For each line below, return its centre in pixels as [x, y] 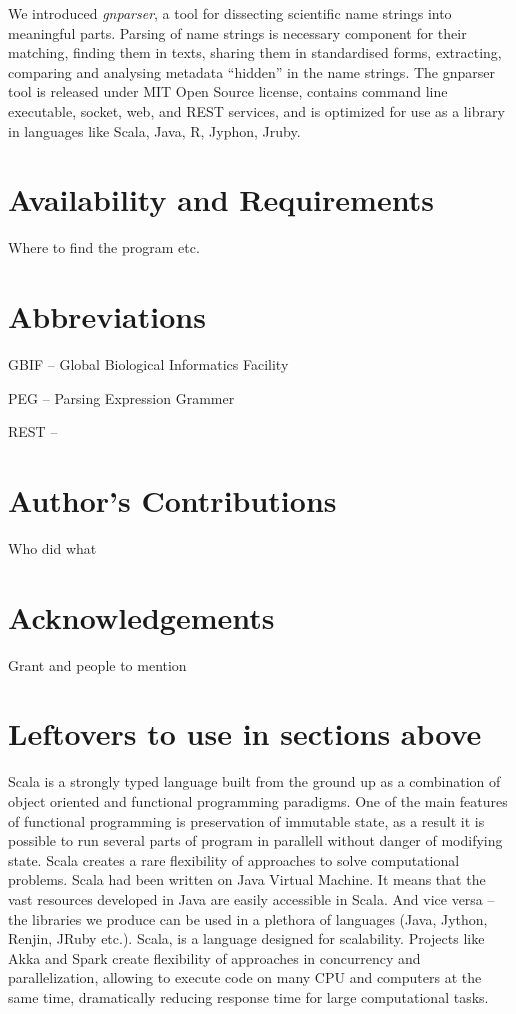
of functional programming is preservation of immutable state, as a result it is [246, 820]
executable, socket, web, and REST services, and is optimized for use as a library [256, 110]
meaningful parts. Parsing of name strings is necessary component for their [237, 32]
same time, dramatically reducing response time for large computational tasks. [248, 996]
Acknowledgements [141, 616]
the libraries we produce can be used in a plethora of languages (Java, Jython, [248, 918]
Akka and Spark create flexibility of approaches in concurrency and [214, 957]
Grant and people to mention [97, 664]
